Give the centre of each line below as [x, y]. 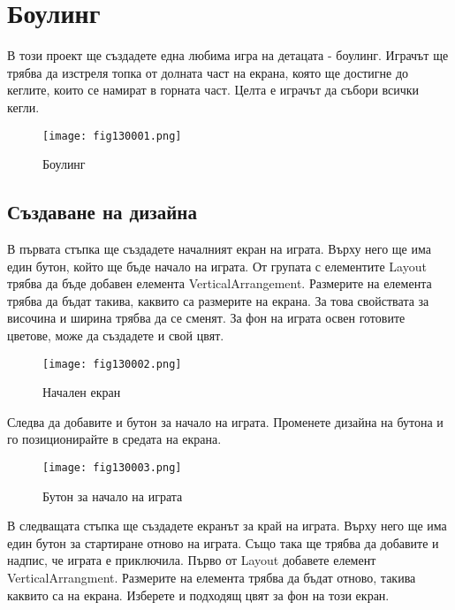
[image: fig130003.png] [112, 467]
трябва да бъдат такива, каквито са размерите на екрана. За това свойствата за [218, 300]
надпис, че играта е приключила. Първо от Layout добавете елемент [192, 560]
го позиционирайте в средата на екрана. [114, 439]
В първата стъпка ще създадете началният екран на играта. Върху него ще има [219, 248]
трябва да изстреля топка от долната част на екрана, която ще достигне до [208, 72]
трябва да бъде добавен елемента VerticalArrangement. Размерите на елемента [220, 283]
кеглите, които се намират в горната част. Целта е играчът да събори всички [213, 90]
